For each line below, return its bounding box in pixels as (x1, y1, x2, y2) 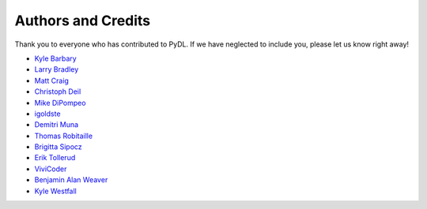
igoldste (34, 109, 61, 118)
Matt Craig (34, 76, 69, 85)
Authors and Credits (14, 12, 151, 29)
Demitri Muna (34, 120, 79, 129)
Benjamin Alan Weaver (34, 175, 108, 185)
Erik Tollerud (34, 153, 76, 162)
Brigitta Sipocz (34, 142, 82, 151)
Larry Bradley (34, 65, 79, 74)
